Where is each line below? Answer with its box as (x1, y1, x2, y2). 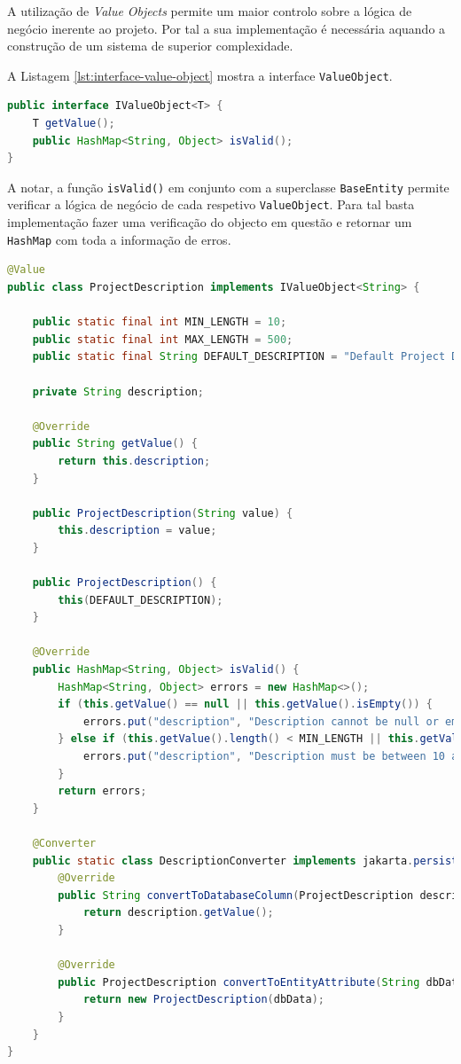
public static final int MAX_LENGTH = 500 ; (32, 332, 293, 346)
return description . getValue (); (82, 906, 274, 919)
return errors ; (58, 785, 147, 798)
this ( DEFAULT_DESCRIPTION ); (58, 593, 223, 606)
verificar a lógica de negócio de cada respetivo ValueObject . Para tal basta (7, 195, 415, 214)
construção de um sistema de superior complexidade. (7, 36, 293, 55)
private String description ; (32, 385, 204, 398)
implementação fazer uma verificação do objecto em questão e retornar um (7, 213, 412, 231)
